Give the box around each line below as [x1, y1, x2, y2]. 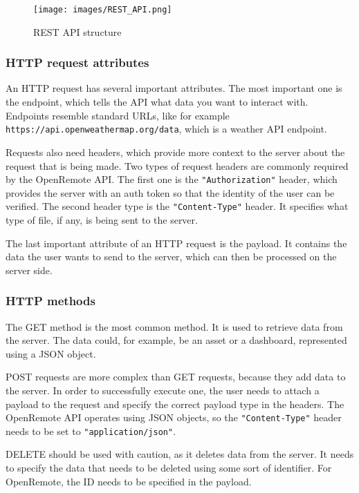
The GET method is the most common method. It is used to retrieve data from [6, 319, 343, 333]
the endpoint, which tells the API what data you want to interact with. [6, 95, 309, 109]
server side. [6, 262, 53, 277]
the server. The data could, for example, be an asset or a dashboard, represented [6, 333, 347, 347]
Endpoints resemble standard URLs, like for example [6, 108, 230, 122]
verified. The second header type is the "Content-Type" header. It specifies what [6, 199, 349, 213]
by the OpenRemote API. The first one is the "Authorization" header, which [6, 172, 338, 186]
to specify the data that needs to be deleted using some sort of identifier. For [6, 461, 332, 475]
